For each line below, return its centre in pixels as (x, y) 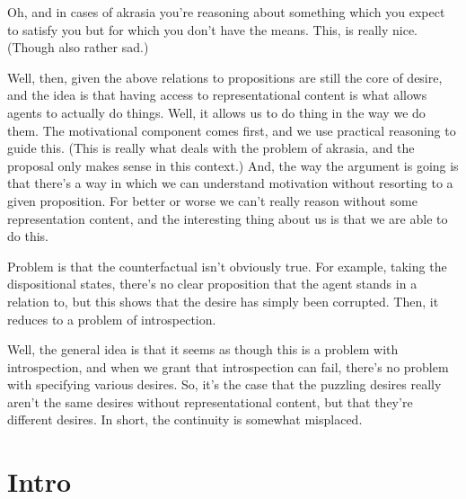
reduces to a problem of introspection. (112, 319)
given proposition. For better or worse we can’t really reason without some (212, 200)
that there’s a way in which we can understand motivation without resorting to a (230, 183)
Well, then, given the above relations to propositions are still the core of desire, (225, 77)
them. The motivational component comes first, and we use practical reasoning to (232, 130)
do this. (28, 236)
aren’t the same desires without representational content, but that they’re (210, 401)
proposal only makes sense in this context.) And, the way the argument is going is (233, 165)
